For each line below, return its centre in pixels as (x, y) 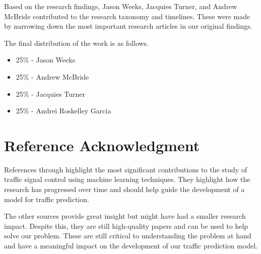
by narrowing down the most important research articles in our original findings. (128, 26)
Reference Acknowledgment (102, 145)
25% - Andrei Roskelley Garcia (63, 111)
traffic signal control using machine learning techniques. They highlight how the (127, 179)
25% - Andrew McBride (52, 76)
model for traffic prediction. (47, 199)
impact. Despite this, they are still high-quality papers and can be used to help (126, 226)
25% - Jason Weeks (46, 60)
